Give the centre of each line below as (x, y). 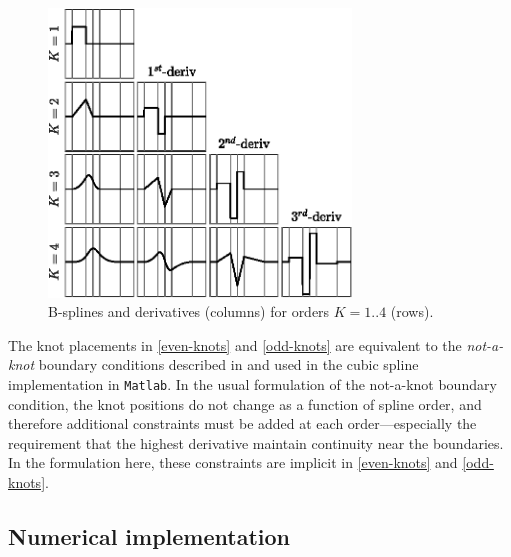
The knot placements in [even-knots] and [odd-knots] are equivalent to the (235, 344)
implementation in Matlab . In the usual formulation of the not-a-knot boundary (252, 383)
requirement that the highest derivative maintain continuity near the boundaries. (256, 442)
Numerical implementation (149, 535)
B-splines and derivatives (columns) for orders (189, 311)
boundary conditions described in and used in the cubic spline (228, 364)
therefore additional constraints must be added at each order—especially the (242, 423)
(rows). (412, 311)
